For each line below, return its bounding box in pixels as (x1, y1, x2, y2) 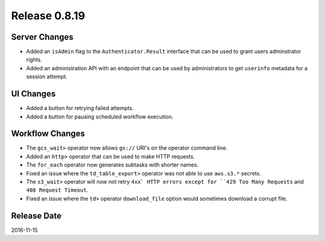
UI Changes (11, 89, 56, 99)
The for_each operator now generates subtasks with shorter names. (26, 161, 199, 168)
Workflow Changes (11, 129, 85, 139)
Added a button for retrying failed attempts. (26, 105, 134, 112)
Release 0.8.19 (11, 9, 85, 22)
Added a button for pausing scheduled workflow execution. (26, 113, 174, 120)
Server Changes (11, 32, 73, 42)
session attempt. (26, 73, 67, 81)
